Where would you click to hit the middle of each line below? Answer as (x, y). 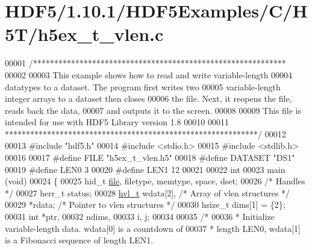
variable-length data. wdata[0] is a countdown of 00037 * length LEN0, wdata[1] (153, 228)
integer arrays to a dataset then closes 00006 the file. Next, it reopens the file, (148, 98)
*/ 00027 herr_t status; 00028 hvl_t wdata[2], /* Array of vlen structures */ (148, 192)
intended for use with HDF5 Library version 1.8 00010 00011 (117, 122)
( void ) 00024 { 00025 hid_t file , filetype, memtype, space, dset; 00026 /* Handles (155, 181)
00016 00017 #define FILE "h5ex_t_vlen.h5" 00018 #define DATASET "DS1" (150, 158)
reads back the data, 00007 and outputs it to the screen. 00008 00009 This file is (153, 110)
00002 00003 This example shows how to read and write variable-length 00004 (149, 74)
